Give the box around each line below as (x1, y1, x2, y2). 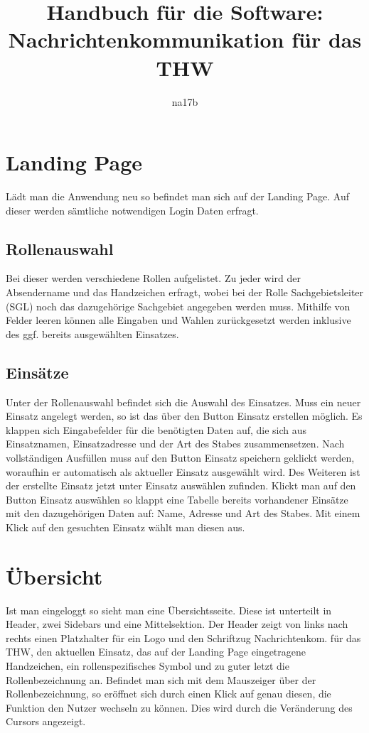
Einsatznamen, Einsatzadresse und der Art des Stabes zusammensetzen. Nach (6, 436, 345, 451)
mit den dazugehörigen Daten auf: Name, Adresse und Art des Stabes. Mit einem (6, 506, 360, 521)
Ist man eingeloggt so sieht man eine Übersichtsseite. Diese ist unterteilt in (6, 602, 332, 617)
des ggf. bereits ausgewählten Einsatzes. (6, 326, 179, 341)
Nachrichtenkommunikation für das (8, 25, 362, 54)
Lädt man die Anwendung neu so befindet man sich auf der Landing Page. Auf (6, 189, 350, 204)
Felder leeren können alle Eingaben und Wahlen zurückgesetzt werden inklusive (6, 313, 351, 327)
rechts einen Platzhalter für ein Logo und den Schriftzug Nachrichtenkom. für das (6, 630, 361, 645)
